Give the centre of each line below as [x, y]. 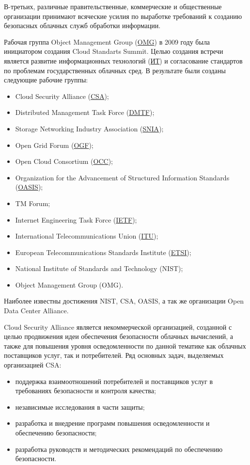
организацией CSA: [33, 365]
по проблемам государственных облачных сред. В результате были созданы [115, 70]
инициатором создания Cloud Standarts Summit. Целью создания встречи [114, 51]
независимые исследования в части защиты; [80, 407]
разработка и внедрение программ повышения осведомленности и [112, 423]
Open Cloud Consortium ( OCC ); [64, 161]
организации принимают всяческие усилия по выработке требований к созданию [123, 16]
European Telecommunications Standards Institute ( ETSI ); [103, 252]
